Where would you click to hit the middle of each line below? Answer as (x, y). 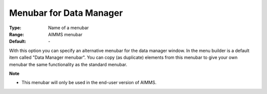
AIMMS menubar (65, 34)
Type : (15, 28)
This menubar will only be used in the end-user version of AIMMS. (89, 83)
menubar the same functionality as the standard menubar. (68, 64)
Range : (17, 34)
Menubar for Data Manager (66, 13)
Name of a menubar (68, 28)
